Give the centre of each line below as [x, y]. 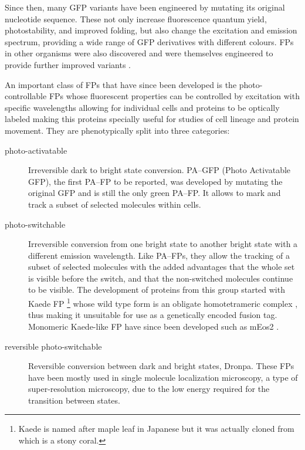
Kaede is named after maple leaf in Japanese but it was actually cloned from [156, 429]
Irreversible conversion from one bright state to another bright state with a [163, 244]
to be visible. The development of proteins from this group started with [157, 290]
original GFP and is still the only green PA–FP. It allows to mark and [155, 193]
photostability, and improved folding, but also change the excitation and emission [151, 30]
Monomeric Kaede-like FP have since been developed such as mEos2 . [154, 326]
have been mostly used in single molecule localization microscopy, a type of [163, 377]
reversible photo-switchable [53, 346]
